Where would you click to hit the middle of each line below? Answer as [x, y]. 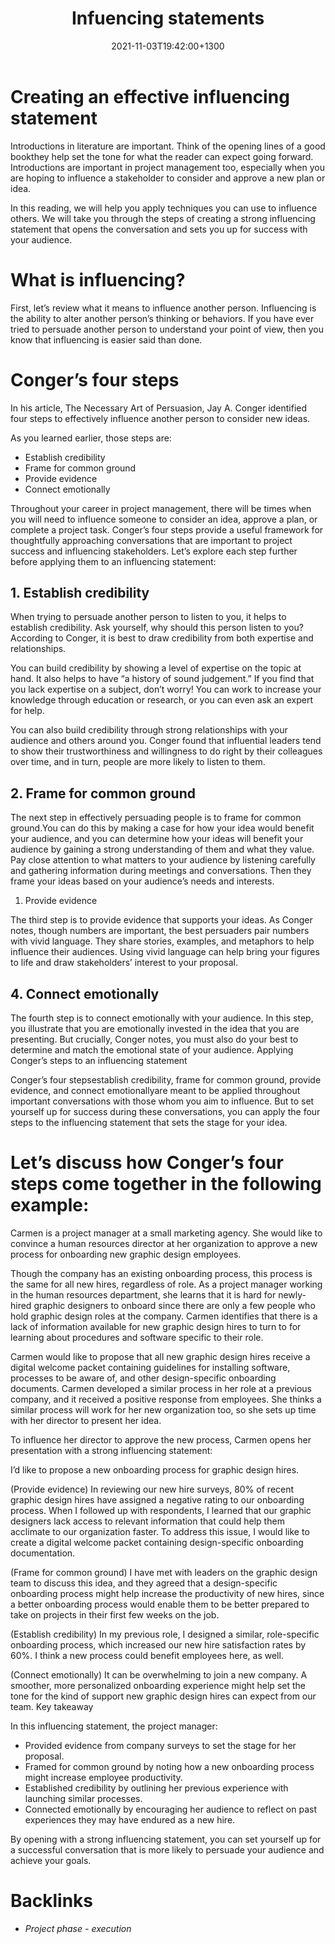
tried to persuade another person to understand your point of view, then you [167, 329]
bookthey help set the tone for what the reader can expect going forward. [162, 156]
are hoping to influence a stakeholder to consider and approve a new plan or [168, 178]
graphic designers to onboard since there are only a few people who [174, 1305]
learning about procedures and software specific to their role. [137, 1337]
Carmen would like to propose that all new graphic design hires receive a [160, 1356]
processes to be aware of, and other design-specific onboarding [143, 1378]
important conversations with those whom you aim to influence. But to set [162, 1101]
